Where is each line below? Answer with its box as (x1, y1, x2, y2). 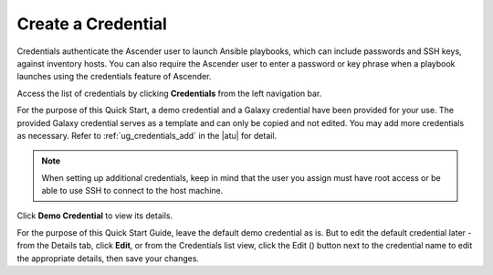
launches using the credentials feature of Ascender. (16, 71, 212, 82)
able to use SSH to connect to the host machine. (41, 185, 224, 196)
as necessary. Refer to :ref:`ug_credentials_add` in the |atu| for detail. (16, 130, 278, 141)
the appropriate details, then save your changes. (16, 252, 200, 264)
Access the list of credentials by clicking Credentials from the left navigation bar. (16, 88, 322, 99)
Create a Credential (16, 14, 168, 34)
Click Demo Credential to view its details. (16, 210, 173, 221)
